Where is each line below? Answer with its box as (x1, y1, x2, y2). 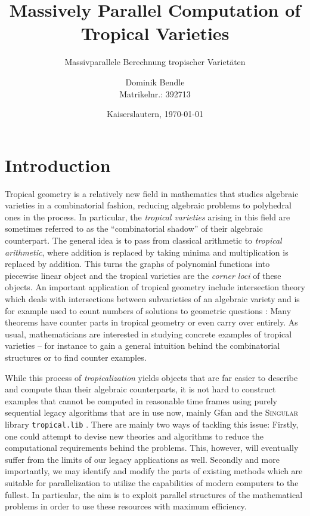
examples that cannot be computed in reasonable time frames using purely (5, 394, 277, 407)
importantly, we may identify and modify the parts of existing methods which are (5, 465, 303, 477)
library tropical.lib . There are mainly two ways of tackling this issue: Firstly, (5, 417, 299, 430)
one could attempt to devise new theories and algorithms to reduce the (5, 429, 263, 442)
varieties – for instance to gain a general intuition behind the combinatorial (5, 339, 280, 352)
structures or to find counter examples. (5, 351, 147, 363)
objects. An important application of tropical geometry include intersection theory (5, 281, 305, 293)
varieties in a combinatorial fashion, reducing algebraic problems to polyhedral (5, 199, 292, 211)
